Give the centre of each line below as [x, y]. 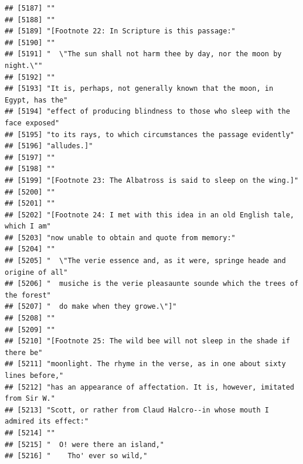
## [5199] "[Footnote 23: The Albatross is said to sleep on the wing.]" [152, 180]
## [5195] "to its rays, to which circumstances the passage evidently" [149, 134]
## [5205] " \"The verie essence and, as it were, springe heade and [145, 261]
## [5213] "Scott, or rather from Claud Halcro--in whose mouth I [137, 410]
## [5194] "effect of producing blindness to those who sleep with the [147, 112]
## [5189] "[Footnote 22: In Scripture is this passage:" [120, 31]
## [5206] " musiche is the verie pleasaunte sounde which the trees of [152, 284]
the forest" [28, 295]
